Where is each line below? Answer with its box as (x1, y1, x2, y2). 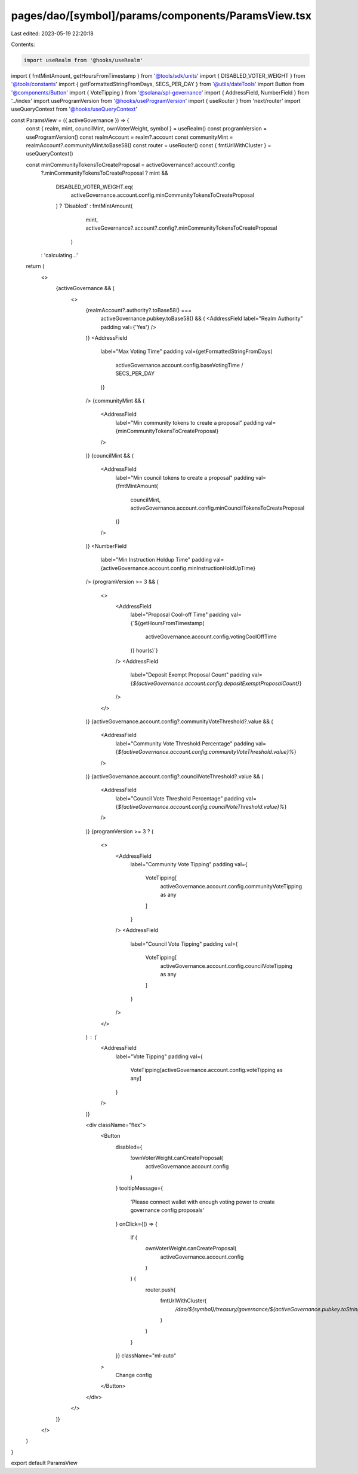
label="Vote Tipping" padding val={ (115, 1053, 203, 1060)
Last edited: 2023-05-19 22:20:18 (11, 30, 94, 37)
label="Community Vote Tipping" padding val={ (130, 861, 248, 868)
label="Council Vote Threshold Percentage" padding (115, 794, 245, 802)
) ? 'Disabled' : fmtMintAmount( (55, 202, 133, 209)
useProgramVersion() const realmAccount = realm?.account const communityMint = (26, 133, 233, 141)
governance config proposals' (130, 1207, 205, 1214)
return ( (26, 263, 45, 270)
